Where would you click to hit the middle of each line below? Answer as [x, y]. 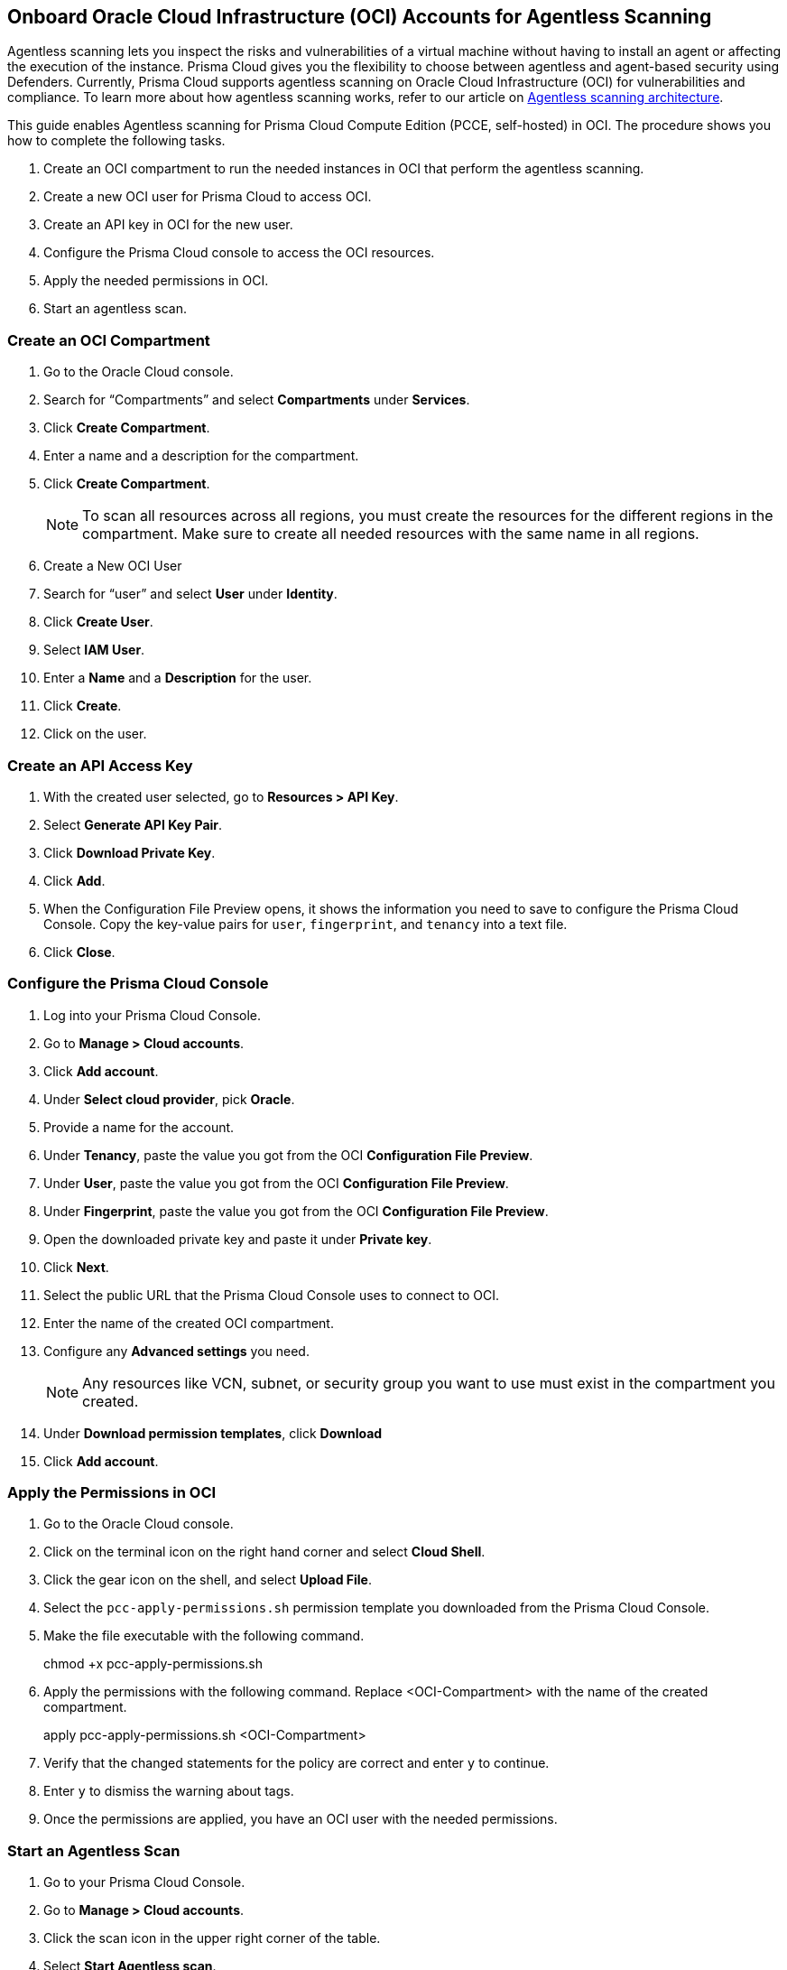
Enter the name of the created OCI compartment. [189, 1323]
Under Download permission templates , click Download [213, 1433]
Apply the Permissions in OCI [112, 1493]
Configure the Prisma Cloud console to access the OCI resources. [239, 253]
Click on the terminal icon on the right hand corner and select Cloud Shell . [264, 1552]
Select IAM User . [94, 650]
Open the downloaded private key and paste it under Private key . [238, 1239]
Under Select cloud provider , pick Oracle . [169, 1099]
